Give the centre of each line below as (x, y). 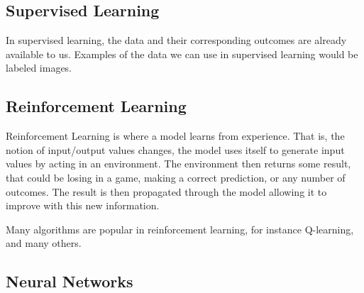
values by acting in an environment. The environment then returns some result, (178, 164)
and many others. (44, 243)
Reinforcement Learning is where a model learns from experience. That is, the (175, 136)
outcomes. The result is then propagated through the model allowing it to (166, 191)
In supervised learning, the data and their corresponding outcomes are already (176, 40)
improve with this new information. (83, 205)
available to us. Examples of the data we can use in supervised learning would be (182, 54)
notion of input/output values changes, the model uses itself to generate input (175, 149)
